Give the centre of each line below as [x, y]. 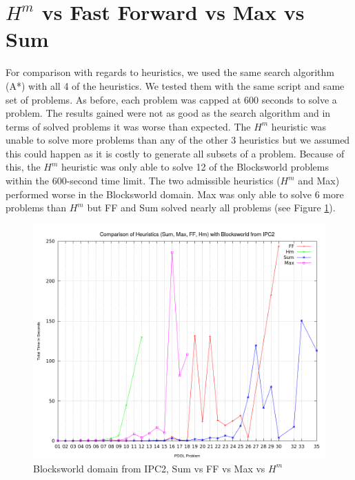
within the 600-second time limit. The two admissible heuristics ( [143, 181]
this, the [23, 167]
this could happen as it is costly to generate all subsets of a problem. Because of [175, 153]
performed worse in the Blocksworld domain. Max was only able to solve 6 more [175, 194]
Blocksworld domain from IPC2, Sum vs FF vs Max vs [149, 468]
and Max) [319, 181]
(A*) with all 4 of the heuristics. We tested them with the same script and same [175, 85]
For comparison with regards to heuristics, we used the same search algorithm [170, 72]
